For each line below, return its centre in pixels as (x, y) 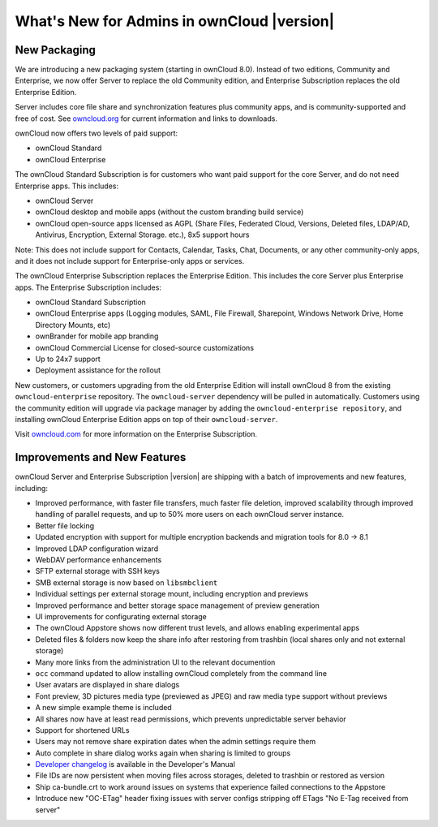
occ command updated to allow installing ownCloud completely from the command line (181, 673)
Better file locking (65, 525)
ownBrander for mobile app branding (97, 336)
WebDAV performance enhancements (99, 560)
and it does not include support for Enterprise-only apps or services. (130, 261)
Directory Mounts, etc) (73, 325)
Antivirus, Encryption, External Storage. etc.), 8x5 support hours (142, 235)
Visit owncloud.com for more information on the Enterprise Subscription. (136, 434)
